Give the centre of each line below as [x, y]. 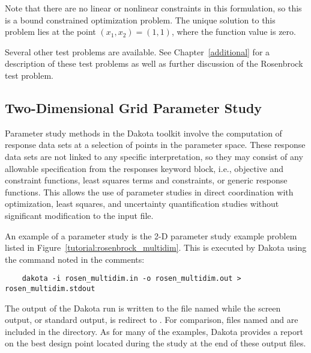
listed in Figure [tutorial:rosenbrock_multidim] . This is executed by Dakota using [156, 247]
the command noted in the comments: [75, 259]
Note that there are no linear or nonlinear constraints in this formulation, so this [153, 8]
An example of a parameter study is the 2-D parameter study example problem [151, 235]
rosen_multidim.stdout [50, 288]
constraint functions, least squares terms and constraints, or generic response [146, 180]
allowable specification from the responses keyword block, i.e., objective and [144, 168]
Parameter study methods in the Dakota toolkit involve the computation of [143, 133]
